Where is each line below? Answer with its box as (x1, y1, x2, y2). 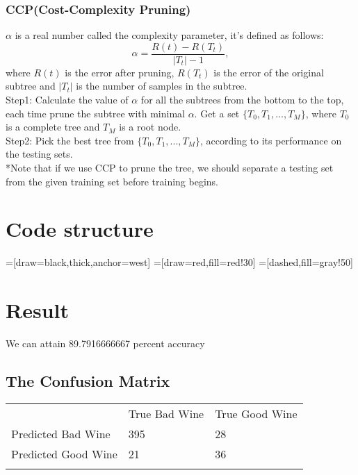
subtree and (6, 78, 56, 93)
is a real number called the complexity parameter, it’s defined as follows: (15, 28, 324, 42)
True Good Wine (215, 405, 298, 422)
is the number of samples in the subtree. (76, 78, 247, 93)
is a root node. (119, 119, 181, 134)
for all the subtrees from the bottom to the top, (140, 92, 344, 107)
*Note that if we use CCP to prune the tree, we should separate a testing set (6, 160, 334, 175)
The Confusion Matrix (6, 370, 170, 392)
